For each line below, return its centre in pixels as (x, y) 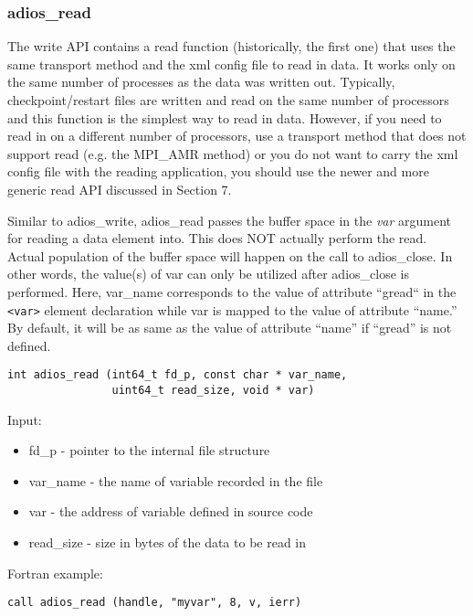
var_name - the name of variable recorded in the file (176, 480)
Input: (25, 419)
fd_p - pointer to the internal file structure (149, 450)
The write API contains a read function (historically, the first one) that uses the (231, 46)
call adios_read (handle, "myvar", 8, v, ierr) (155, 603)
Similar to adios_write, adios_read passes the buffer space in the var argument (230, 220)
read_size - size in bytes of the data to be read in (168, 542)
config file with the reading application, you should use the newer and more (218, 171)
